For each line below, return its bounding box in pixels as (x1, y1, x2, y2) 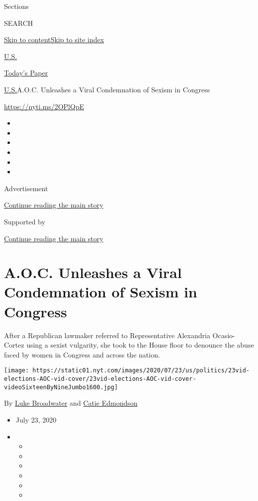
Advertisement (4, 183, 48, 193)
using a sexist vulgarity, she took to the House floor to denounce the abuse (26, 340, 254, 350)
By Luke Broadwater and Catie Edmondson (4, 398, 138, 408)
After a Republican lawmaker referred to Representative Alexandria (4, 330, 210, 340)
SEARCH (4, 17, 33, 28)
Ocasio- (212, 330, 235, 340)
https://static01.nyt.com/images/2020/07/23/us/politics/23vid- (32, 367, 250, 374)
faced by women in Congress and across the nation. (4, 349, 160, 359)
